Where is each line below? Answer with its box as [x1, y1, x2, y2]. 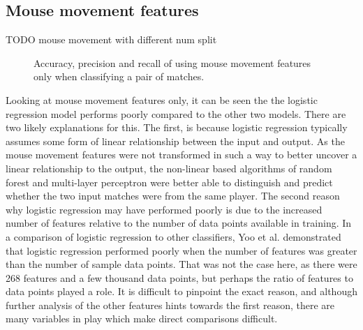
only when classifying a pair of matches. [34, 69, 205, 84]
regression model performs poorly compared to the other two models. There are [6, 106, 346, 121]
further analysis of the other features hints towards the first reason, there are [6, 297, 335, 312]
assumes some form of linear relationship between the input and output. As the [6, 133, 345, 148]
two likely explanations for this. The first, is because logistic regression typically [6, 120, 348, 135]
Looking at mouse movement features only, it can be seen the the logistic [6, 92, 318, 107]
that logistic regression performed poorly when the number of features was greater [6, 243, 357, 257]
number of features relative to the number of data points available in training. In [6, 216, 352, 230]
